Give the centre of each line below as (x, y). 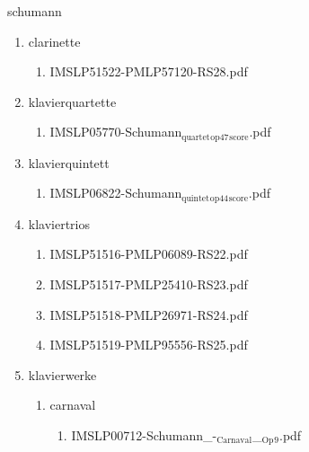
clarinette (54, 41)
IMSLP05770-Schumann (116, 132)
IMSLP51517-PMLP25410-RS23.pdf (149, 284)
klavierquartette (72, 101)
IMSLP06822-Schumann (116, 193)
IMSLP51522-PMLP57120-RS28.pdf (149, 71)
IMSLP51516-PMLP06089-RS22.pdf (149, 254)
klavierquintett (69, 162)
